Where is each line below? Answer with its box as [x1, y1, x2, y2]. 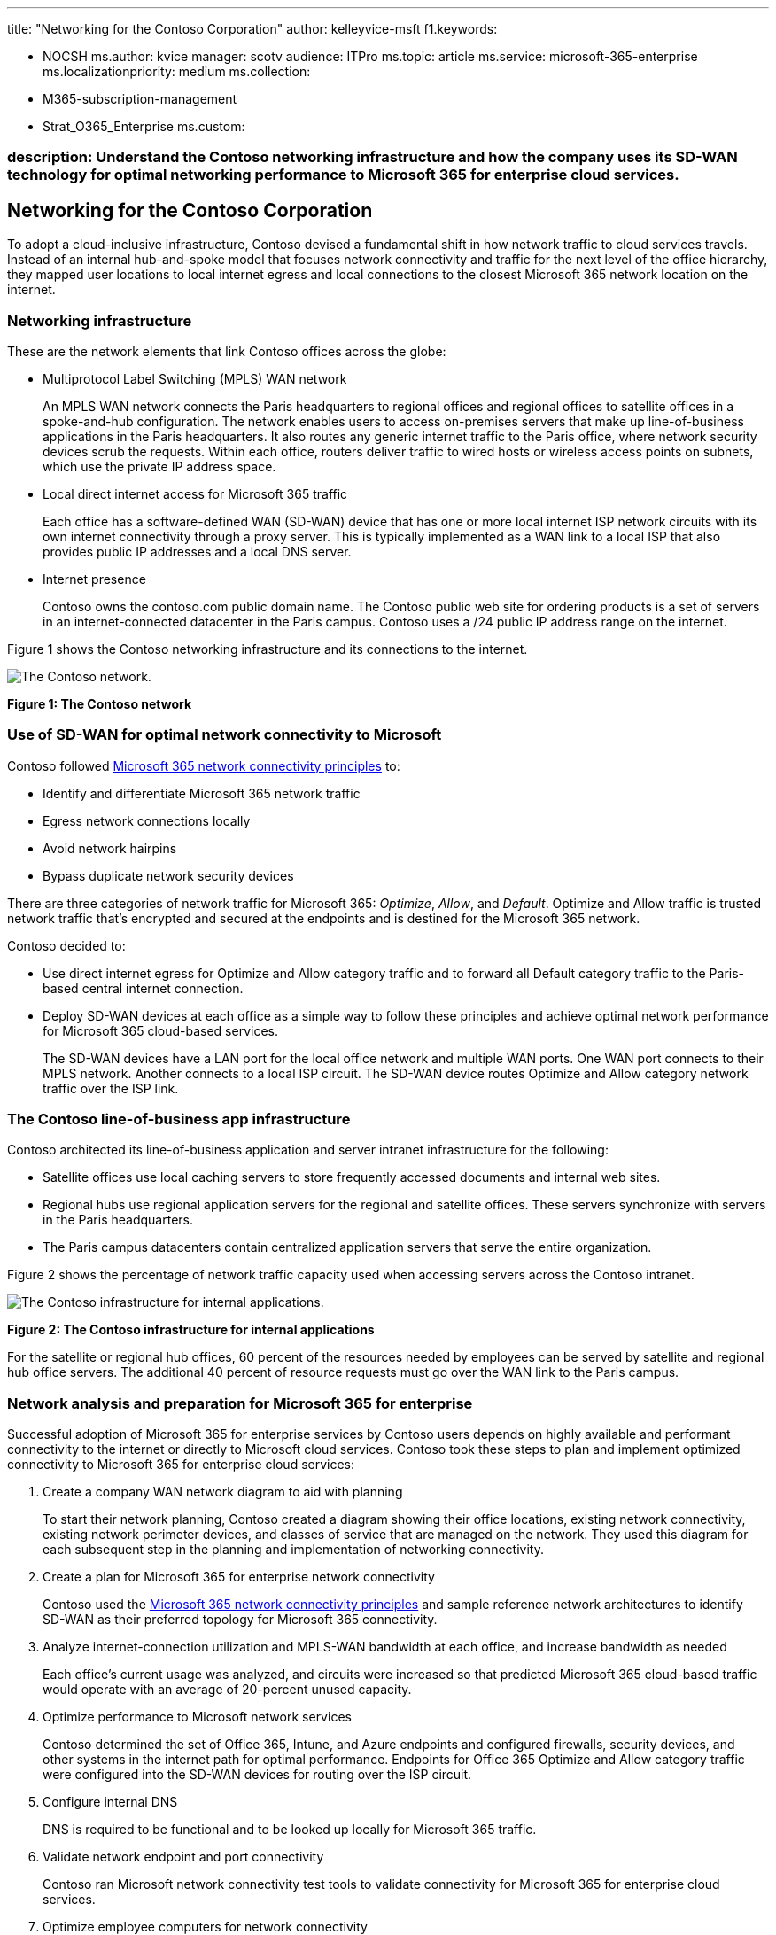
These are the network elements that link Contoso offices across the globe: [7, 343, 446, 359]
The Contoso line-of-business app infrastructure [7, 1110, 351, 1129]
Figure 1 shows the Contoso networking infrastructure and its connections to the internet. [7, 641, 528, 657]
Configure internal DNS [43, 1794, 178, 1810]
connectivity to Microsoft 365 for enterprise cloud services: [7, 1457, 355, 1473]
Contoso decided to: [7, 937, 126, 953]
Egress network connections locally [43, 812, 251, 828]
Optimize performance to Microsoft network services [43, 1709, 352, 1725]
